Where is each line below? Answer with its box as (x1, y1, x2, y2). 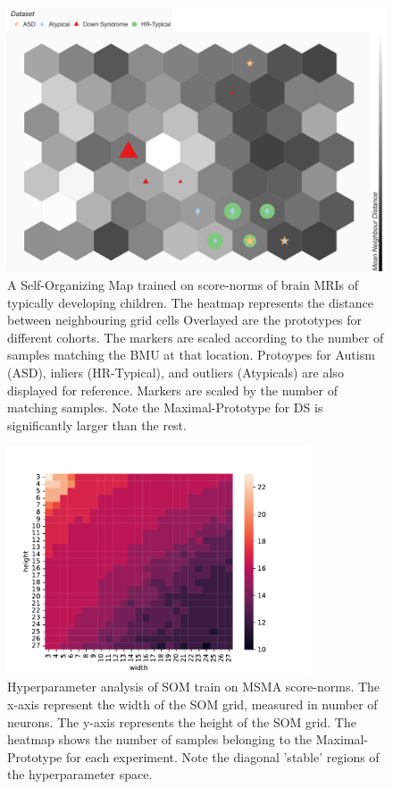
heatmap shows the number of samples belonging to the (7, 730, 312, 749)
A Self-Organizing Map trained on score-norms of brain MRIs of (7, 276, 359, 294)
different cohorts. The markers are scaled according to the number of (7, 327, 384, 346)
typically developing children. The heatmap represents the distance (7, 293, 373, 311)
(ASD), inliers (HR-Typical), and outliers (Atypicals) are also (7, 363, 344, 382)
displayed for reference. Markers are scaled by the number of (7, 380, 338, 399)
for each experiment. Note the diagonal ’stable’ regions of (65, 747, 380, 766)
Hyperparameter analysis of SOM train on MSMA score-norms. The (7, 677, 380, 696)
